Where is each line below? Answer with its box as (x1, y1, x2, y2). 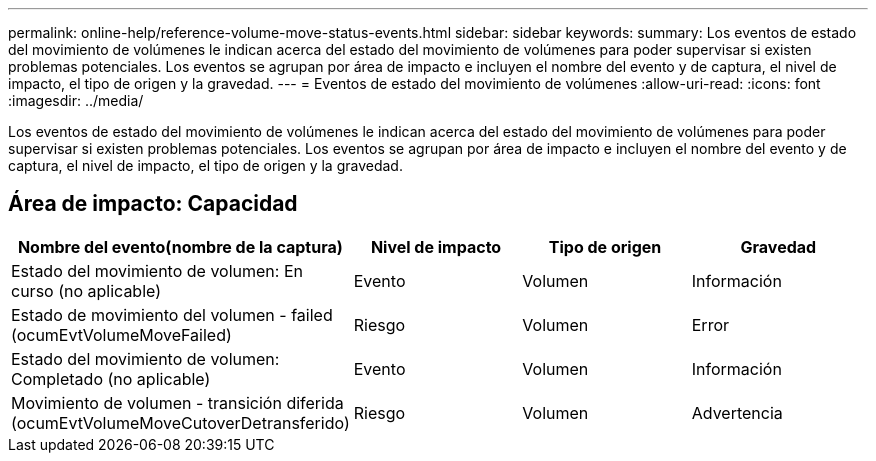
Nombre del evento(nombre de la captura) (17, 236, 343, 257)
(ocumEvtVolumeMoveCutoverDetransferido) (11, 412, 350, 433)
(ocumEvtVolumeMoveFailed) (11, 324, 232, 345)
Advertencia (691, 402, 783, 423)
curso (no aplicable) (11, 280, 162, 301)
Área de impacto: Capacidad (8, 191, 298, 217)
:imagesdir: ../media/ (8, 92, 144, 109)
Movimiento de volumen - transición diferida (11, 392, 344, 413)
